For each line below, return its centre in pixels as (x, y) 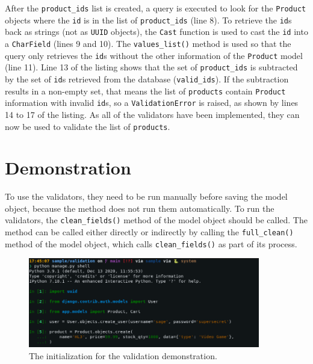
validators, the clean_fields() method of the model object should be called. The (156, 220)
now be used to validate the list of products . (88, 126)
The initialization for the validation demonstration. (123, 355)
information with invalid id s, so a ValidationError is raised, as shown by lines (152, 103)
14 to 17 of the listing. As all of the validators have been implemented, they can (152, 114)
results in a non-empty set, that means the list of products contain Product (145, 91)
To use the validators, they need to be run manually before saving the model (146, 196)
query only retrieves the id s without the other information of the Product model (154, 55)
